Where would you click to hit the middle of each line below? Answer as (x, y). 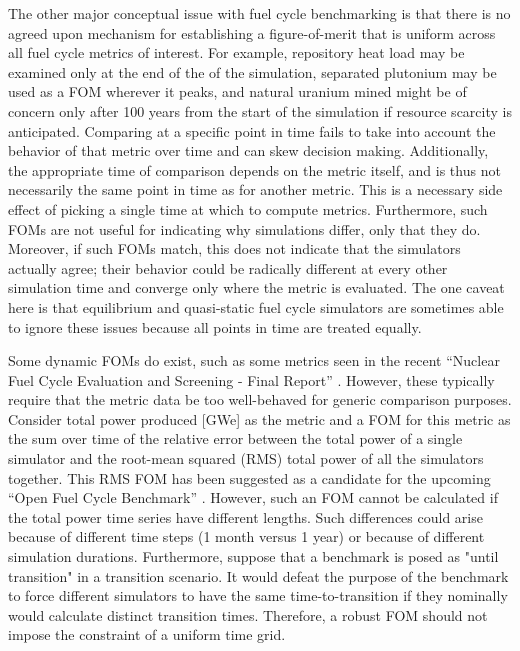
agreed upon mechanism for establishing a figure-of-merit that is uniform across (252, 32)
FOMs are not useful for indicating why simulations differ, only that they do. (244, 228)
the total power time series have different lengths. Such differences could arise (245, 516)
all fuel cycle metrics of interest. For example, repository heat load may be (236, 52)
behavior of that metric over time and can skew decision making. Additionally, (248, 150)
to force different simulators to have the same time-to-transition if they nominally (258, 595)
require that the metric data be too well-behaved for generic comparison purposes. (260, 399)
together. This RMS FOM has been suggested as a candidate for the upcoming (249, 477)
